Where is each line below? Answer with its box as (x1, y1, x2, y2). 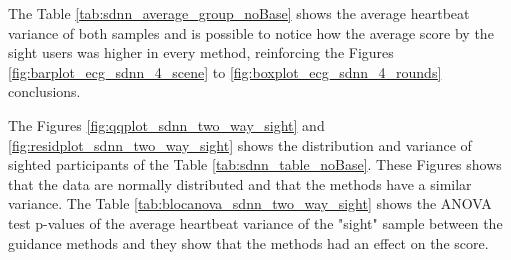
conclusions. (8, 81, 81, 102)
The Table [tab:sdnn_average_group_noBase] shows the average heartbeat (8, 3, 470, 23)
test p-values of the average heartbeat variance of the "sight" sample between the (8, 212, 503, 233)
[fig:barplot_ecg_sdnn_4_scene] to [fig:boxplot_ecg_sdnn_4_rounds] (8, 61, 442, 82)
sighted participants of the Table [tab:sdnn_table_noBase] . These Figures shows (8, 154, 502, 175)
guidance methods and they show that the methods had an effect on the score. (8, 232, 489, 253)
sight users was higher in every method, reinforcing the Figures (8, 42, 394, 63)
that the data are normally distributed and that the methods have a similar (8, 173, 472, 194)
